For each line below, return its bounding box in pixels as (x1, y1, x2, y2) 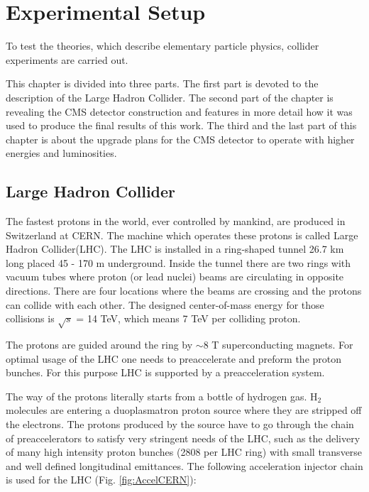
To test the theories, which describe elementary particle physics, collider (6, 38, 319, 53)
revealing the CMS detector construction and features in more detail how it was (6, 104, 353, 119)
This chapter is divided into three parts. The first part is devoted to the (6, 76, 319, 91)
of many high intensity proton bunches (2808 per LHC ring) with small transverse (6, 444, 363, 459)
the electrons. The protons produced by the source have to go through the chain (6, 416, 354, 431)
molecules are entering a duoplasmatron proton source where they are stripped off (6, 403, 362, 417)
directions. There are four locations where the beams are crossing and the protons (6, 283, 362, 298)
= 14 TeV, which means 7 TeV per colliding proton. (76, 311, 301, 326)
